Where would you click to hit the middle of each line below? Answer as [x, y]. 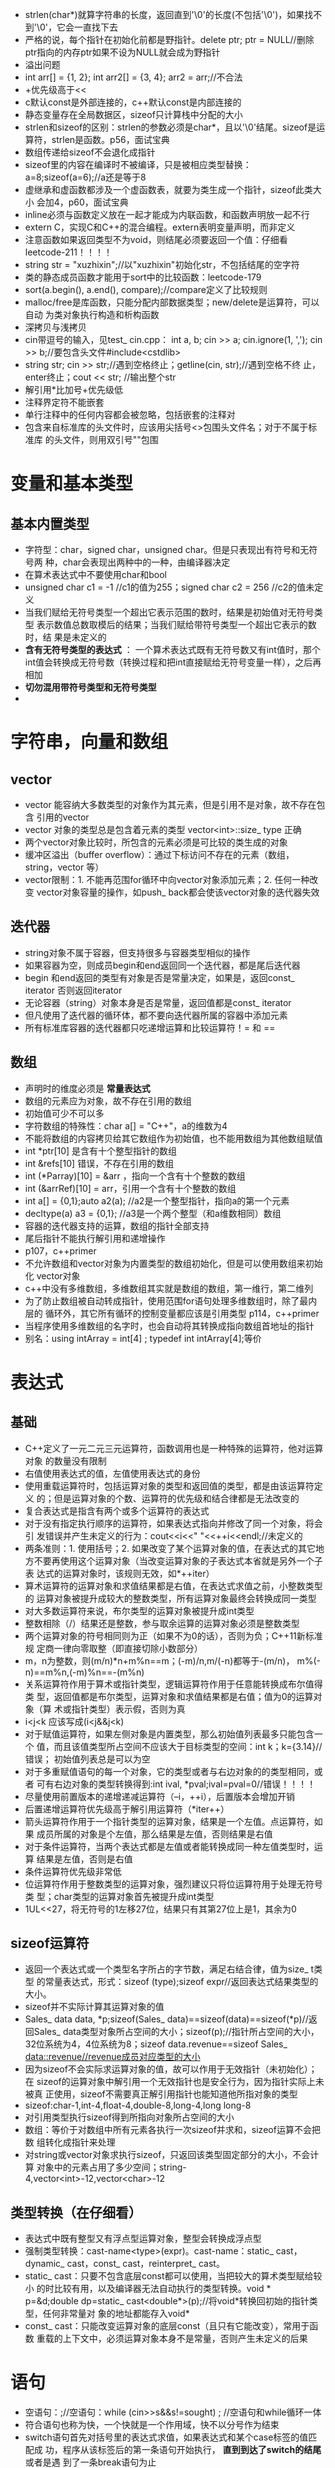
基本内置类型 [50, 523]
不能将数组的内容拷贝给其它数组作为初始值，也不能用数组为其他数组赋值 [173, 1138]
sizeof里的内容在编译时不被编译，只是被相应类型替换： [138, 164]
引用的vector [63, 817]
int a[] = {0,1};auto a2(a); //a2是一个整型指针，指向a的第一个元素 [157, 1200]
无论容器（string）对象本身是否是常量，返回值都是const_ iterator [158, 1002]
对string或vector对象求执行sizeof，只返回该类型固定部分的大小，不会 [167, 2155]
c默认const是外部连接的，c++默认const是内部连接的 [133, 102]
